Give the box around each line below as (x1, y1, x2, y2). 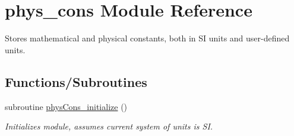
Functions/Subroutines (5, 72, 147, 90)
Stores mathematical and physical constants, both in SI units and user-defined (5, 32, 290, 44)
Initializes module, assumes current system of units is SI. (5, 120, 213, 132)
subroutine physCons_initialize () (5, 100, 128, 112)
